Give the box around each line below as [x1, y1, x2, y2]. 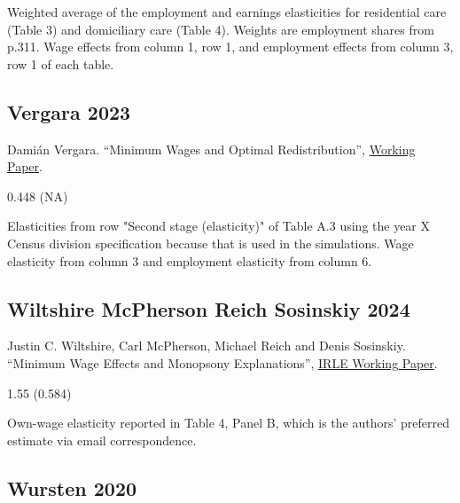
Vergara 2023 [7, 98, 131, 125]
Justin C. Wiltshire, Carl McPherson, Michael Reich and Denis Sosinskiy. [7, 336, 406, 355]
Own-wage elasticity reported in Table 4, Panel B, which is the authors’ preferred [7, 413, 450, 432]
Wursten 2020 [7, 474, 137, 501]
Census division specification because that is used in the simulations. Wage [7, 233, 414, 252]
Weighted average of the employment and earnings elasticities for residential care [7, 3, 447, 20]
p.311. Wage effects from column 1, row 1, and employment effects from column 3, [7, 37, 454, 56]
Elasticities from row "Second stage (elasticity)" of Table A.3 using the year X [7, 216, 431, 235]
